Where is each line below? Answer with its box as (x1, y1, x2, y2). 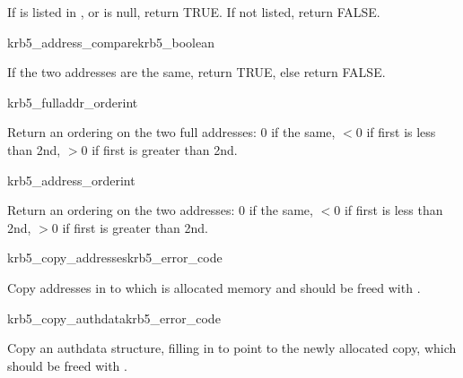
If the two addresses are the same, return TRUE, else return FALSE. (7, 63, 386, 82)
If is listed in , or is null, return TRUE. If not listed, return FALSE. (7, 3, 380, 21)
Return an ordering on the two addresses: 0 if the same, (7, 201, 313, 219)
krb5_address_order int (7, 170, 135, 189)
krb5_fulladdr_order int (7, 92, 138, 111)
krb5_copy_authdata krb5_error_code (7, 308, 221, 327)
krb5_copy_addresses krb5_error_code (7, 248, 223, 267)
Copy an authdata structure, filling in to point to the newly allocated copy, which (7, 339, 457, 357)
